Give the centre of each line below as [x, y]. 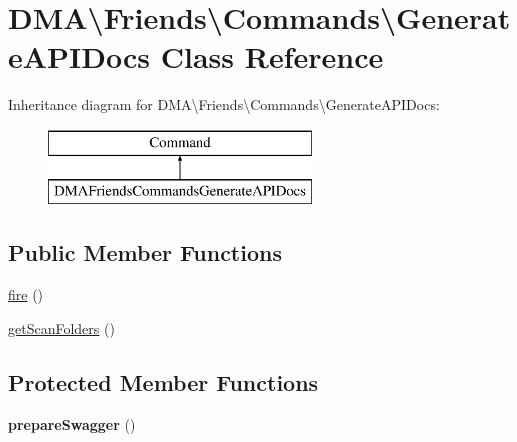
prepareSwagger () [72, 423]
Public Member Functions [145, 252]
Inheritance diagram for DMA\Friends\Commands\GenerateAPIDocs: [224, 104]
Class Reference [272, 56]
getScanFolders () [61, 327]
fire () [26, 294]
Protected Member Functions [163, 381]
